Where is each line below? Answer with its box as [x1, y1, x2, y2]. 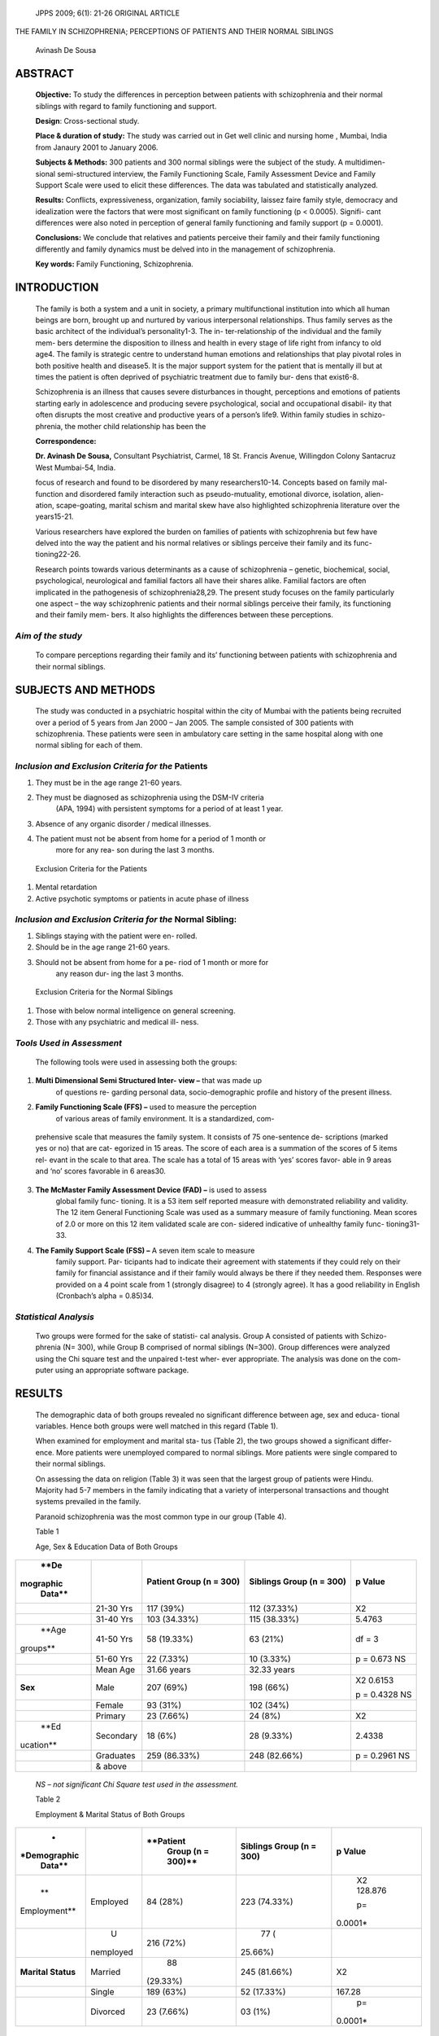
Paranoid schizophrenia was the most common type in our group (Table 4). [35, 1512, 287, 1521]
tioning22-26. [35, 550, 81, 559]
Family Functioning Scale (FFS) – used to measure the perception [35, 1102, 257, 1112]
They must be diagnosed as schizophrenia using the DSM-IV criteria [35, 792, 264, 802]
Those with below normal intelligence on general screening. [35, 1006, 236, 1016]
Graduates [95, 1749, 136, 1761]
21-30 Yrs [95, 1603, 133, 1614]
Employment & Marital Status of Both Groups [35, 1809, 185, 1819]
